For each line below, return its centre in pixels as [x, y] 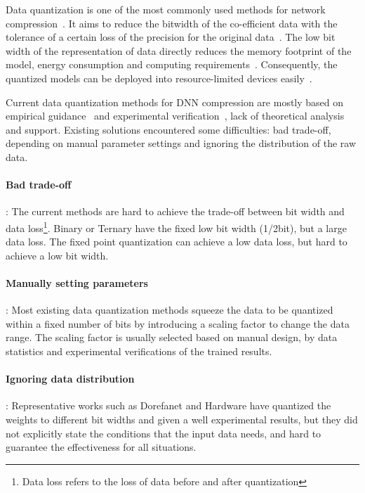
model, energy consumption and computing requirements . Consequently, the [172, 64]
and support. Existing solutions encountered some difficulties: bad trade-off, [168, 129]
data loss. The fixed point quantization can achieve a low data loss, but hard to [177, 242]
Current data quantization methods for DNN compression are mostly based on [175, 102]
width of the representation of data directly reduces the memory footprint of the [179, 50]
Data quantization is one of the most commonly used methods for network [166, 9]
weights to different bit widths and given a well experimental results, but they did [182, 419]
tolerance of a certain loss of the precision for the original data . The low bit [171, 37]
